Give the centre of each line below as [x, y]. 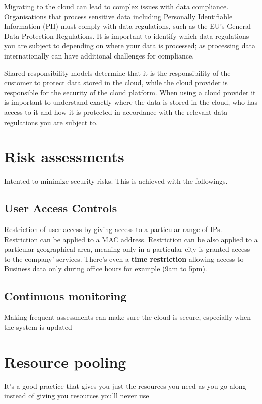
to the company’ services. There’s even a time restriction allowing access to [124, 258]
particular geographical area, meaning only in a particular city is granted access [127, 249]
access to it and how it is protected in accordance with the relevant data [116, 112]
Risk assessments [64, 157]
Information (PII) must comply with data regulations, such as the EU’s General [127, 26]
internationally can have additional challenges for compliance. [99, 55]
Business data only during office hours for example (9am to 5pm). [106, 269]
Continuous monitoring [65, 296]
